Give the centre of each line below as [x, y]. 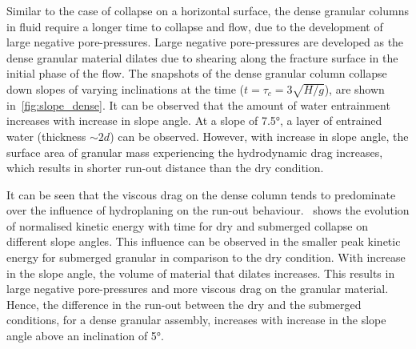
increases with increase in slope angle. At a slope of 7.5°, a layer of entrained [194, 120]
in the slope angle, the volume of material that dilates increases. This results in [201, 273]
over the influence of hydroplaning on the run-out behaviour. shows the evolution [208, 210]
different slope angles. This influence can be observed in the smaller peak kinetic [204, 241]
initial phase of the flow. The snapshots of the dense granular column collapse [197, 73]
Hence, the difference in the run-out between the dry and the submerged [184, 304]
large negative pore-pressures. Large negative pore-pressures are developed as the [205, 42]
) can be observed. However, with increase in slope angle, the [259, 136]
